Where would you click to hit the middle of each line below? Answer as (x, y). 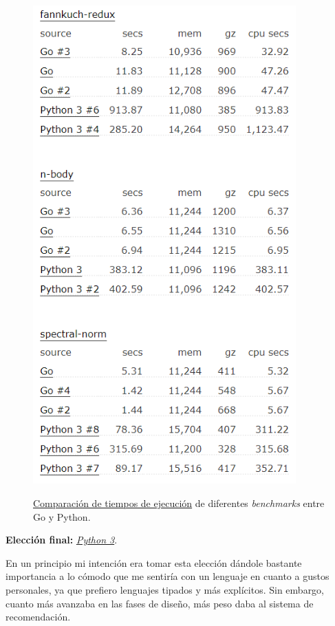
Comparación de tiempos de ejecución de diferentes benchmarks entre (179, 503)
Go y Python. (62, 516)
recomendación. (38, 617)
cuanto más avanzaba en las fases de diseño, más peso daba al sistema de (160, 603)
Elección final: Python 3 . (62, 540)
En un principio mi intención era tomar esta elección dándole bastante (154, 562)
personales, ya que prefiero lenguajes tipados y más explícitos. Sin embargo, (165, 590)
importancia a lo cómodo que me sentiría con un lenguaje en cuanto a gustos (167, 576)
